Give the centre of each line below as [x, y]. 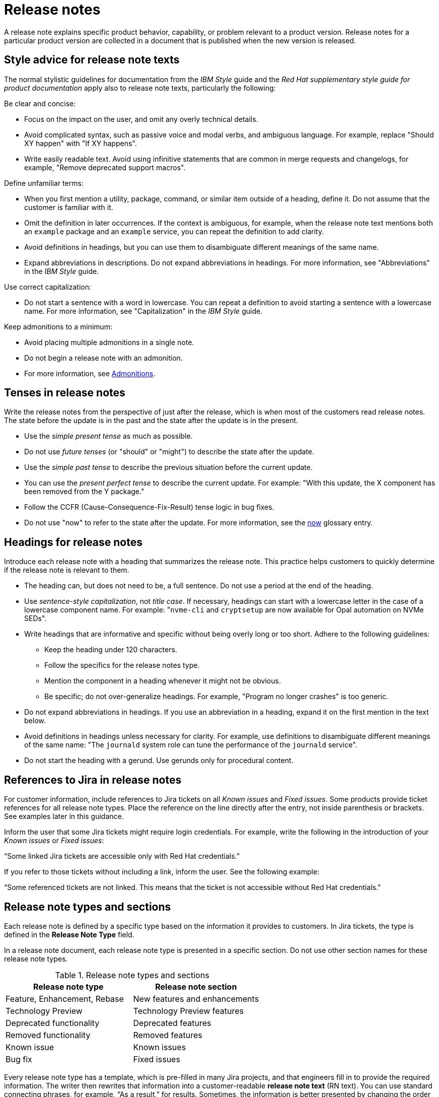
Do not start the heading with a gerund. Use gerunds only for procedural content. [159, 761]
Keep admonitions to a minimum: [58, 326]
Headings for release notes [74, 542]
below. [35, 721]
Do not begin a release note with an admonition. [103, 358]
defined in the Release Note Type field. [69, 934]
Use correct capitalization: [48, 287]
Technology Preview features [189, 1011]
